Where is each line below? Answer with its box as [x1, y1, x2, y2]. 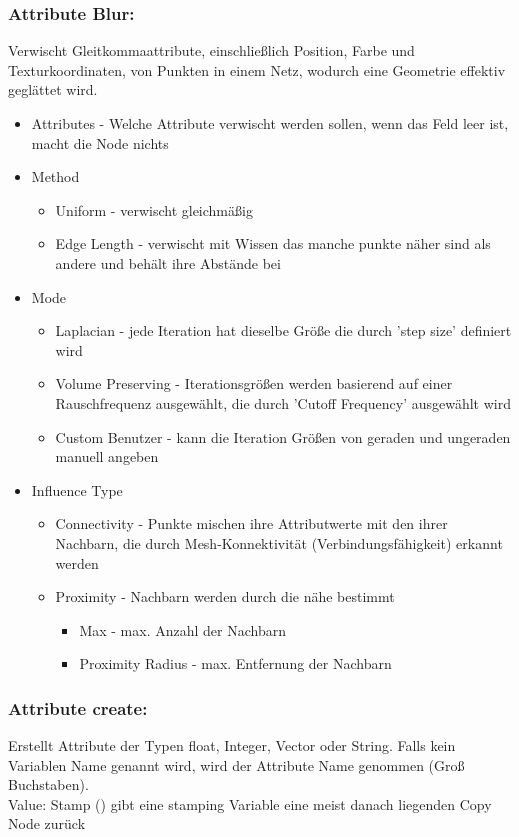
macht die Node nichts [31, 132, 169, 153]
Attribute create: [8, 695, 148, 720]
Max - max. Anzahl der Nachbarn [79, 619, 286, 640]
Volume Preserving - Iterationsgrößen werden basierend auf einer [55, 373, 453, 394]
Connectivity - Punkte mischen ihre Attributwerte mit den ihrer [55, 513, 448, 534]
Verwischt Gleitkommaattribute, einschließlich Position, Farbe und [8, 40, 415, 61]
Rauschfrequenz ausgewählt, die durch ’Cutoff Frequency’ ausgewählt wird [55, 392, 511, 413]
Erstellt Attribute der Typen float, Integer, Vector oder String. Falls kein [8, 735, 456, 756]
